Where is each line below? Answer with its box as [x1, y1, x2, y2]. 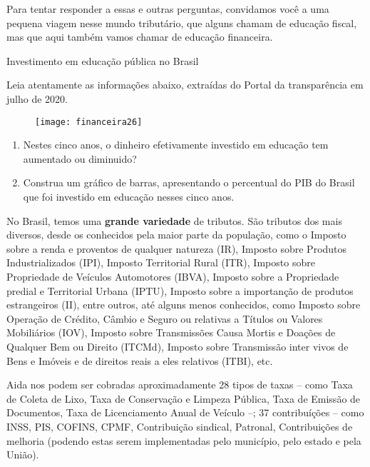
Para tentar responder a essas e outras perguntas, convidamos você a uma [6, 1, 329, 16]
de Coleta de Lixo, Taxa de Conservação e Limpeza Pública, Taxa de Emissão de [6, 391, 361, 406]
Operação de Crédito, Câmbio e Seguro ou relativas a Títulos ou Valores [6, 311, 323, 326]
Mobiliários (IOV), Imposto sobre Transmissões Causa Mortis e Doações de [6, 325, 336, 340]
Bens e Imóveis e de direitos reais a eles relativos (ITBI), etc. [6, 353, 273, 368]
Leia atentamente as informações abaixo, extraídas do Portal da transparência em [6, 77, 364, 92]
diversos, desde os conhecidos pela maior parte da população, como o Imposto [6, 227, 346, 242]
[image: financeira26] [35, 116, 143, 127]
